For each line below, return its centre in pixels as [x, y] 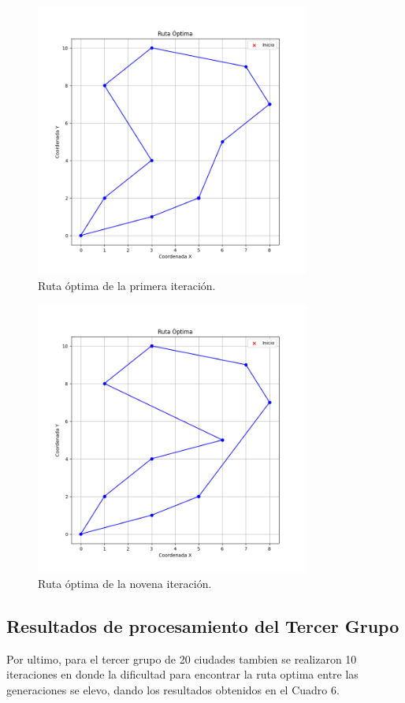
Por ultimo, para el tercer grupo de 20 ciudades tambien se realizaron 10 [182, 658]
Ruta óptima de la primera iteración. [127, 285]
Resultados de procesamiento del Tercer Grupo [203, 626]
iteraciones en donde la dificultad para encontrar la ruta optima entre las [182, 674]
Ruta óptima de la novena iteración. [125, 584]
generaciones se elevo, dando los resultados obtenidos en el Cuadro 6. [173, 690]
